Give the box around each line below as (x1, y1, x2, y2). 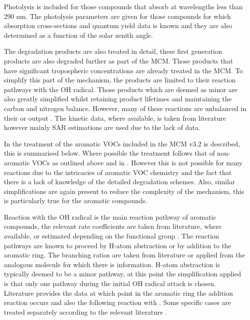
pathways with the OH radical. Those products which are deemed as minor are (4, 84, 238, 94)
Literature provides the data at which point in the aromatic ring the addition (4, 288, 233, 298)
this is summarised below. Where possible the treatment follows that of (4, 148, 215, 158)
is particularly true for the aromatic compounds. (4, 195, 147, 206)
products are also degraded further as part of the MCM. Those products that (4, 55, 233, 65)
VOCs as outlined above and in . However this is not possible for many (32, 157, 243, 167)
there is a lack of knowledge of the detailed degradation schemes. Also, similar (4, 176, 235, 187)
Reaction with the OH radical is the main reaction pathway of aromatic (4, 211, 217, 222)
